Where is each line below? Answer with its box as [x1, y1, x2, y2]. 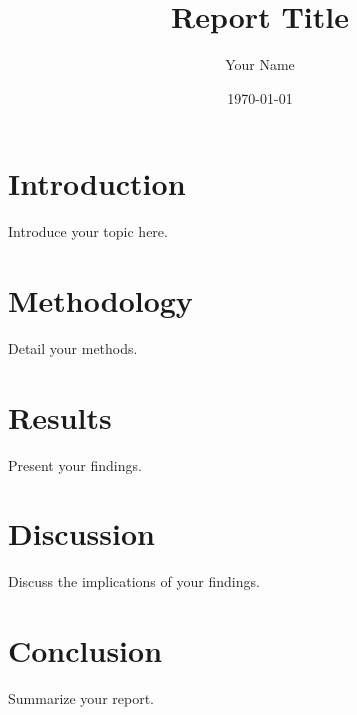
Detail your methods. [8, 337, 138, 358]
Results [8, 396, 112, 437]
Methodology [8, 280, 193, 321]
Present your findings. [8, 454, 142, 475]
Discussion [8, 513, 155, 554]
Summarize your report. [8, 688, 155, 709]
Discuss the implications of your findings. [8, 571, 260, 592]
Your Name [225, 54, 295, 75]
